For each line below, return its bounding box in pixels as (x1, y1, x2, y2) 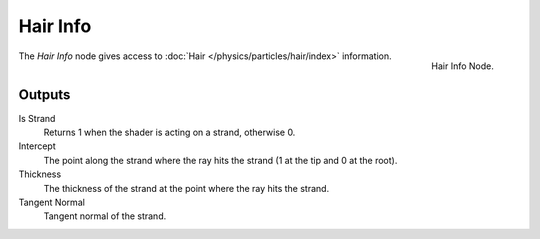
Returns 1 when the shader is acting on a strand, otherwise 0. (43, 126, 296, 139)
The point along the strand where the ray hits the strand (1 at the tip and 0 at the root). (43, 154, 398, 166)
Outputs (18, 86, 71, 103)
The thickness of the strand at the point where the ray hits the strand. (43, 182, 330, 194)
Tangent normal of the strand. (43, 210, 167, 222)
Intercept (18, 140, 56, 152)
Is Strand (18, 112, 56, 124)
